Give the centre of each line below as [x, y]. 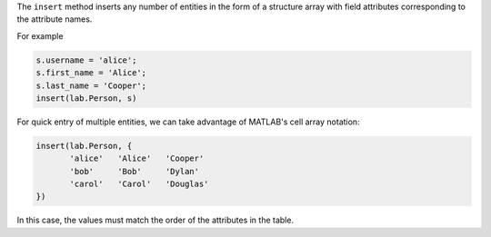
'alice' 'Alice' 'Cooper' [137, 158]
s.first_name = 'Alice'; [91, 73]
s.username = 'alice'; [86, 60]
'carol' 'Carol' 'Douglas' [139, 184]
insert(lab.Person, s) [86, 98]
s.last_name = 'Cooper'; [91, 85]
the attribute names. [55, 19]
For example [40, 35]
